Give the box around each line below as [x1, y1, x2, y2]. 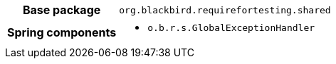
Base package [22, 3, 101, 17]
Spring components [7, 25, 117, 39]
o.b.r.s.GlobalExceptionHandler [147, 23, 315, 33]
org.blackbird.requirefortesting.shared [119, 4, 331, 15]
